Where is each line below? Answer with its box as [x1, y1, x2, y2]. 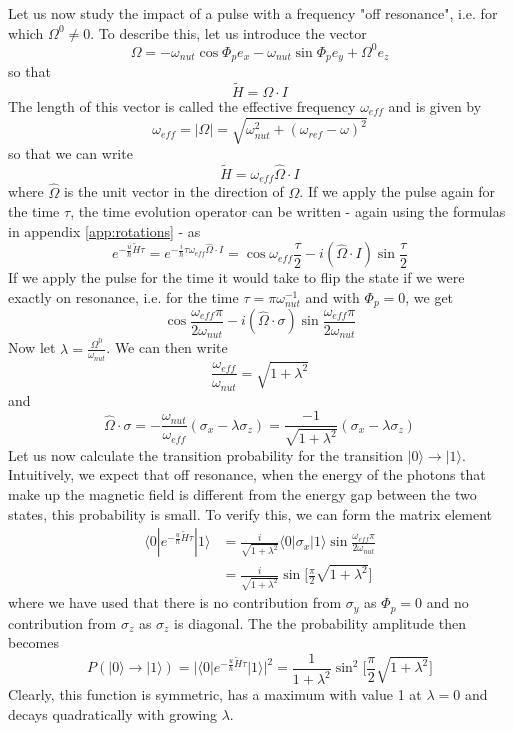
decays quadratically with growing [8, 703, 218, 724]
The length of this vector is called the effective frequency [8, 95, 356, 116]
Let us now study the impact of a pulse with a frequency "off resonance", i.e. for [8, 3, 498, 23]
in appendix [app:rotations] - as [8, 220, 201, 241]
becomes [8, 632, 60, 653]
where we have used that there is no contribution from [8, 592, 342, 613]
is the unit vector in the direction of [63, 181, 284, 202]
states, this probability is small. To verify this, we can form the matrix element [8, 503, 492, 524]
